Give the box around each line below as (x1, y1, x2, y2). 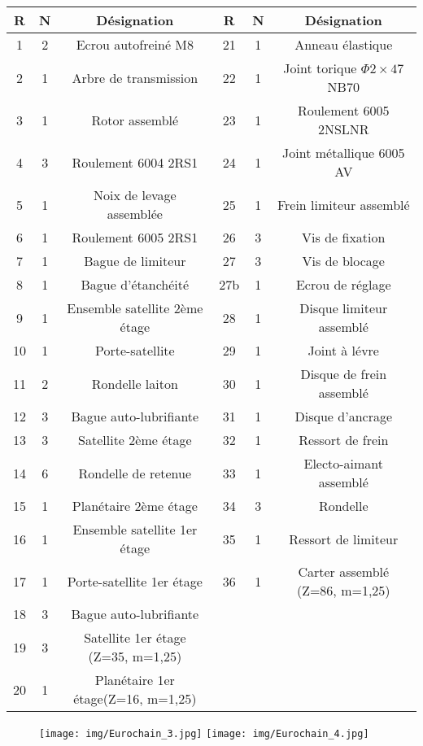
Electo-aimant (303, 454, 384, 473)
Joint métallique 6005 (282, 143, 405, 162)
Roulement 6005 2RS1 (72, 228, 198, 246)
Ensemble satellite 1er (72, 520, 198, 539)
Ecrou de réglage (295, 275, 391, 294)
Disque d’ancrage (294, 407, 393, 425)
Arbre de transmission (72, 68, 198, 87)
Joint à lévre (307, 341, 379, 360)
